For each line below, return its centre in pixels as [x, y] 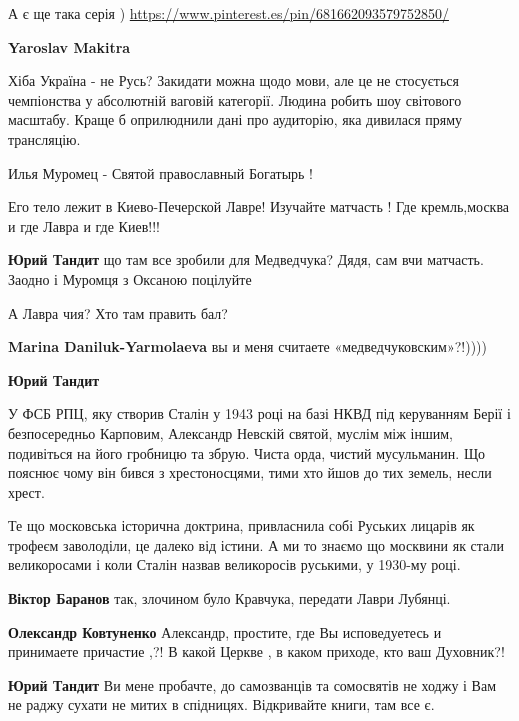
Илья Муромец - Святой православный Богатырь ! [161, 172]
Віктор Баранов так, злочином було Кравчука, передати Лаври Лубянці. [229, 598]
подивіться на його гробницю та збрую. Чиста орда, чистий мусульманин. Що [247, 452]
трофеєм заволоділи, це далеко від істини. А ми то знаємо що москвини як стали [256, 544]
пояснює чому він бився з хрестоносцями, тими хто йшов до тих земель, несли [250, 472]
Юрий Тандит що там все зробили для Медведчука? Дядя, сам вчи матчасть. [246, 259]
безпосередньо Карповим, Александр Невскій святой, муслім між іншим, [230, 432]
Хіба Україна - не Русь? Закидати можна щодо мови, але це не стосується [233, 80]
